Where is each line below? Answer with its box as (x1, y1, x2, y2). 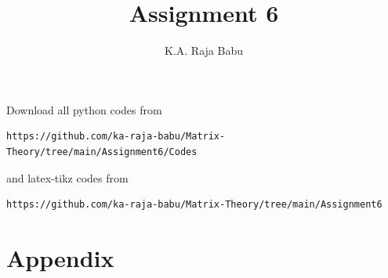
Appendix (6, 241, 114, 273)
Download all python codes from (6, 101, 162, 117)
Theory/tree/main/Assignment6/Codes (6, 146, 198, 157)
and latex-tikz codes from (6, 169, 129, 186)
